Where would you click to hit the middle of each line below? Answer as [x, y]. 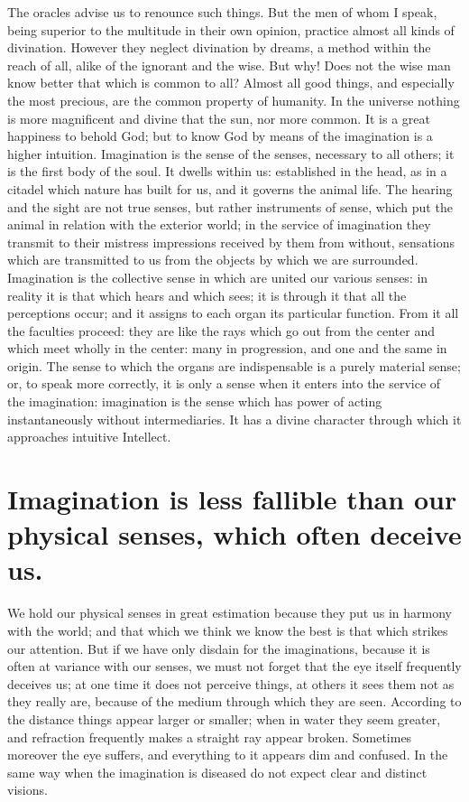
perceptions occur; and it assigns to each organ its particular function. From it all [233, 313]
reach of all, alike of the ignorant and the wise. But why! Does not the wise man [229, 65]
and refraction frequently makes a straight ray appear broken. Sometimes [210, 737]
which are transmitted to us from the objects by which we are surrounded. [213, 260]
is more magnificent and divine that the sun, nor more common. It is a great [219, 118]
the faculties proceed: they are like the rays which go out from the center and [221, 330]
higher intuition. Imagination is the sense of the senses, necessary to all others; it [231, 153]
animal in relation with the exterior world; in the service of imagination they [219, 224]
